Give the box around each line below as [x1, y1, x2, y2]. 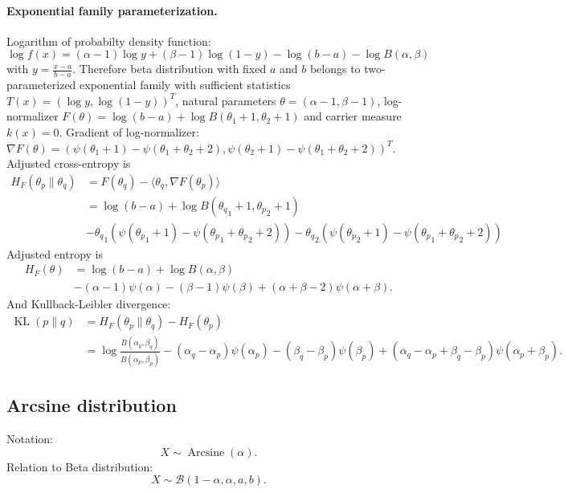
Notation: [6, 430, 53, 447]
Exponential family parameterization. [6, 2, 218, 18]
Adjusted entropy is [6, 245, 103, 262]
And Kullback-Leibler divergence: [6, 295, 171, 312]
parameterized [6, 76, 76, 93]
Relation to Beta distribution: [6, 458, 153, 475]
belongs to [309, 60, 361, 77]
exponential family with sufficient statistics [80, 76, 291, 93]
